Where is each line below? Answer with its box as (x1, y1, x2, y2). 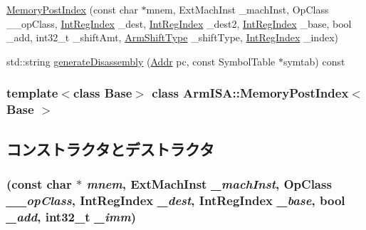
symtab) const (283, 53, 345, 68)
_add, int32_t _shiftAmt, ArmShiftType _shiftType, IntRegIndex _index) (6, 30, 338, 45)
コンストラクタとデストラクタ (6, 137, 214, 160)
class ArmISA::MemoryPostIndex (152, 84, 349, 102)
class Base (73, 84, 132, 102)
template (6, 84, 58, 102)
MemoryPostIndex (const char (6, 2, 138, 16)
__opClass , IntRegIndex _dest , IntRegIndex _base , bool (6, 191, 345, 209)
